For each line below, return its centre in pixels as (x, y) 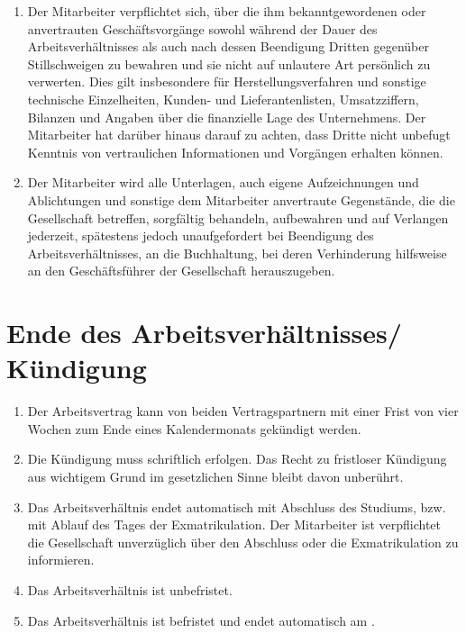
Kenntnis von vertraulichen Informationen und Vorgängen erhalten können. (235, 152)
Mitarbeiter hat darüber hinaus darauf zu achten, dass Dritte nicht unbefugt (239, 135)
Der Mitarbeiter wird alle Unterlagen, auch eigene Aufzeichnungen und (223, 182)
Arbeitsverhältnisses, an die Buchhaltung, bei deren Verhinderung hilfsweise (237, 253)
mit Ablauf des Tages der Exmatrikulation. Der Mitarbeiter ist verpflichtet (234, 524)
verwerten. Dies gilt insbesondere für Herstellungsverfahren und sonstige (227, 81)
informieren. (61, 560)
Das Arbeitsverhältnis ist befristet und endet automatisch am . (201, 620)
